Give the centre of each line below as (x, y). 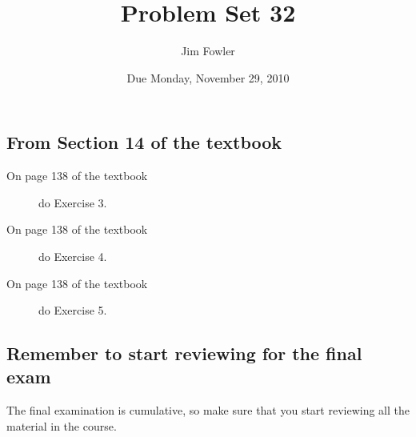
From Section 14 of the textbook (144, 142)
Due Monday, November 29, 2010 (208, 77)
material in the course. (62, 425)
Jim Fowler (208, 51)
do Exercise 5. (73, 310)
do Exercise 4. (73, 256)
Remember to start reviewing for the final (184, 353)
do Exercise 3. (73, 202)
